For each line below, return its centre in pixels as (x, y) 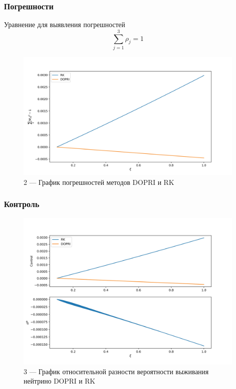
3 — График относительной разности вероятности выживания (116, 371)
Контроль (22, 204)
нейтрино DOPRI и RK (59, 381)
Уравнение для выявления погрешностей (65, 24)
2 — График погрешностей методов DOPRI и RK (99, 182)
